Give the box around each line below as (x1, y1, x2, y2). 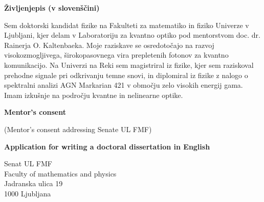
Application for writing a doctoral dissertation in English (4, 141, 210, 151)
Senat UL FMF (4, 158, 52, 169)
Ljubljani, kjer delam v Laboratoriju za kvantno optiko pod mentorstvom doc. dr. (4, 30, 260, 40)
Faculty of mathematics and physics (4, 168, 117, 179)
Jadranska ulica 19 (4, 178, 63, 189)
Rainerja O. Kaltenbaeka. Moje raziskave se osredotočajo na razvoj (4, 39, 214, 50)
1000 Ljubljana (4, 188, 51, 198)
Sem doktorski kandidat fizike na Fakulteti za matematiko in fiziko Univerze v (4, 19, 249, 30)
